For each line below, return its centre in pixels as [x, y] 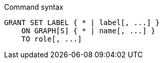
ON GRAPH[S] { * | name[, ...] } [88, 31]
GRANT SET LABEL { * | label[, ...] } [82, 23]
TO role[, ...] [52, 39]
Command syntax [34, 7]
